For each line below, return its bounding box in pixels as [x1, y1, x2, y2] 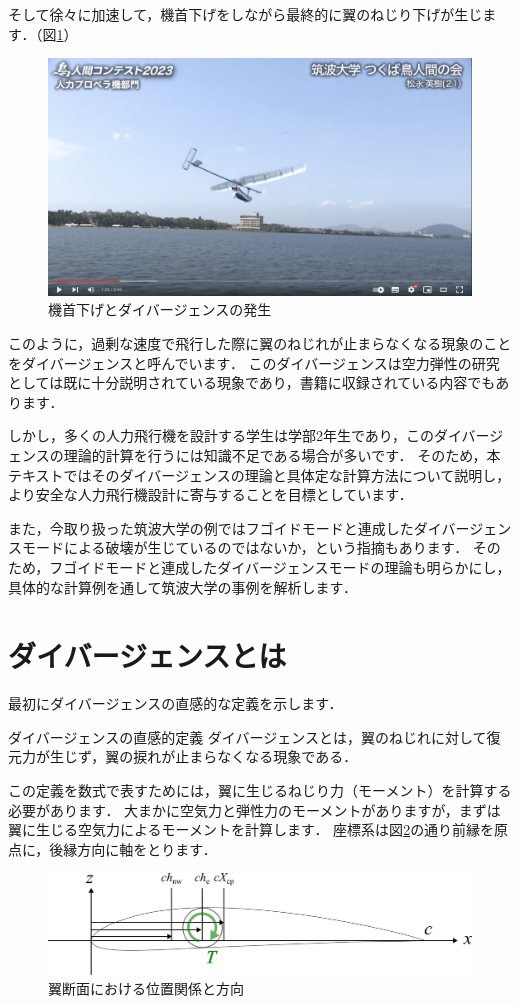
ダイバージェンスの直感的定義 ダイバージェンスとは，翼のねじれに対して [8, 726, 487, 747]
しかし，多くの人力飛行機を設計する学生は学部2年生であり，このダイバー [8, 425, 490, 446]
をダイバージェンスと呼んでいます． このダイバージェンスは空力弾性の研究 [8, 352, 500, 373]
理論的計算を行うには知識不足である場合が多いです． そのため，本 [63, 445, 501, 466]
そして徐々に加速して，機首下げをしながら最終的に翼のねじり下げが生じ [8, 4, 483, 24]
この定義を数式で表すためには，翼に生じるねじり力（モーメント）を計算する [8, 780, 512, 801]
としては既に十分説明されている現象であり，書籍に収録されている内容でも [8, 372, 496, 393]
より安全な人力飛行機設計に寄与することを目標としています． [8, 484, 413, 505]
